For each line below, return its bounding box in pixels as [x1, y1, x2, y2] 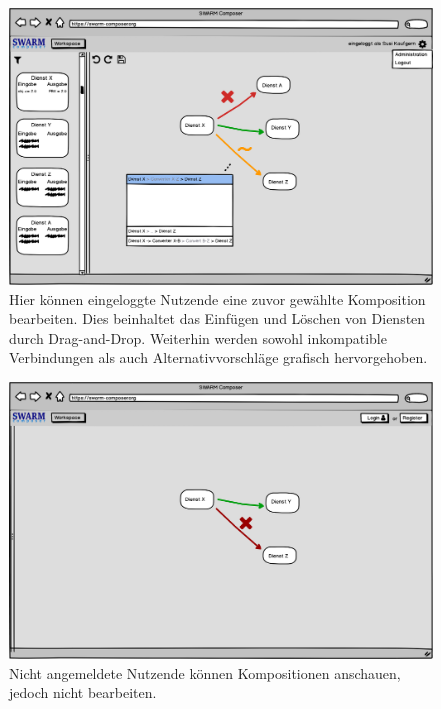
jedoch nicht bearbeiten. [9, 682, 157, 703]
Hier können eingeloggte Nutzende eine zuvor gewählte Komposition [9, 288, 426, 309]
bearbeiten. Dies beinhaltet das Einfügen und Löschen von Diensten [9, 308, 426, 329]
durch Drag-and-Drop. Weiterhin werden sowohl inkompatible [9, 327, 387, 348]
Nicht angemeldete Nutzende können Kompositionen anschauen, [9, 662, 401, 683]
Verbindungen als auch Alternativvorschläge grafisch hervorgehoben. [9, 347, 428, 368]
